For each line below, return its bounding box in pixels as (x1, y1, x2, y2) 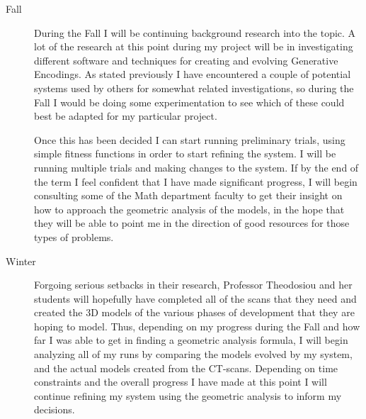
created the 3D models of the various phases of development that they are (34, 305, 355, 320)
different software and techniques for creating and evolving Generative (34, 52, 338, 67)
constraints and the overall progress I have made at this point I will (34, 374, 327, 389)
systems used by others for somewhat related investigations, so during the (34, 80, 354, 95)
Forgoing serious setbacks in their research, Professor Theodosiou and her (34, 277, 353, 292)
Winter (6, 253, 36, 268)
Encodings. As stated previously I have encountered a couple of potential (34, 67, 351, 82)
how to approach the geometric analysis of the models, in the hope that (34, 201, 345, 216)
